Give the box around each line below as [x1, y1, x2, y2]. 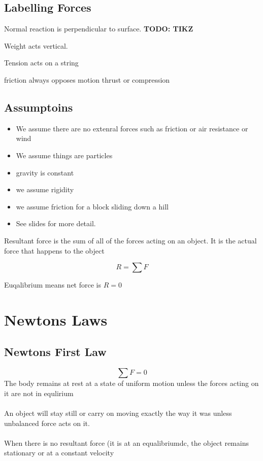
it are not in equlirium [4, 387, 74, 398]
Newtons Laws [4, 309, 108, 330]
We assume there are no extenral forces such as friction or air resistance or [16, 123, 248, 133]
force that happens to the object [4, 245, 105, 256]
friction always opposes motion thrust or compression [4, 74, 170, 85]
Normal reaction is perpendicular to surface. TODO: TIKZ [4, 23, 193, 34]
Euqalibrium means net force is [4, 279, 101, 290]
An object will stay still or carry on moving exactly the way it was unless [4, 408, 232, 418]
